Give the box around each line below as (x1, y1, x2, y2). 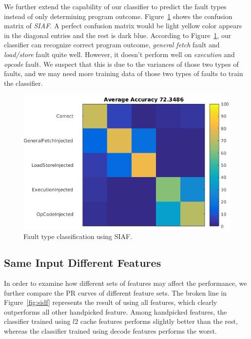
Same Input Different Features (4, 255, 161, 270)
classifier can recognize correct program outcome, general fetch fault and (4, 40, 220, 50)
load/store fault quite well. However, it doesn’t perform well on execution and (4, 49, 235, 59)
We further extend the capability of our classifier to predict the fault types (4, 1, 227, 11)
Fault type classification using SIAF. (23, 231, 133, 241)
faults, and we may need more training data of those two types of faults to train (4, 68, 243, 79)
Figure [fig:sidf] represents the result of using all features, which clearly (4, 297, 217, 307)
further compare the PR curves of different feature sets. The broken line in (4, 287, 227, 298)
